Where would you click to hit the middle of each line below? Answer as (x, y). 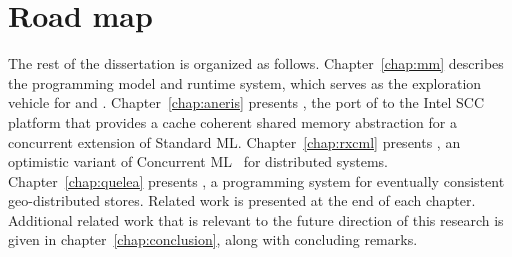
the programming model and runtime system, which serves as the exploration (245, 82)
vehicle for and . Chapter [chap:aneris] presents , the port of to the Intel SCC (246, 102)
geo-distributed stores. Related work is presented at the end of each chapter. (242, 200)
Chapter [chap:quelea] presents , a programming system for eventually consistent (256, 180)
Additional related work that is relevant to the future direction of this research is (256, 219)
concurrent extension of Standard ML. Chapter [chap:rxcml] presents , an (234, 141)
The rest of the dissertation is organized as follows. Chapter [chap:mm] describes (256, 63)
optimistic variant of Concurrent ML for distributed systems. (198, 161)
